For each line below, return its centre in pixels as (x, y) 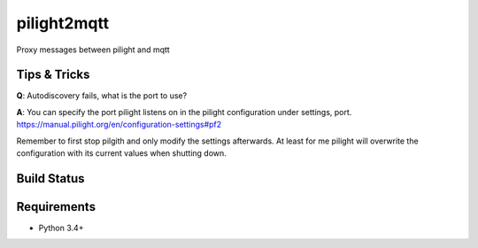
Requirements (56, 207)
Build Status (50, 178)
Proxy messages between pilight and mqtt (93, 50)
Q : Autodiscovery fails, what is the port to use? (102, 96)
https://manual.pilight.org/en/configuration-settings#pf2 (119, 125)
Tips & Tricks (53, 75)
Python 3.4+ (61, 228)
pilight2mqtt (63, 23)
